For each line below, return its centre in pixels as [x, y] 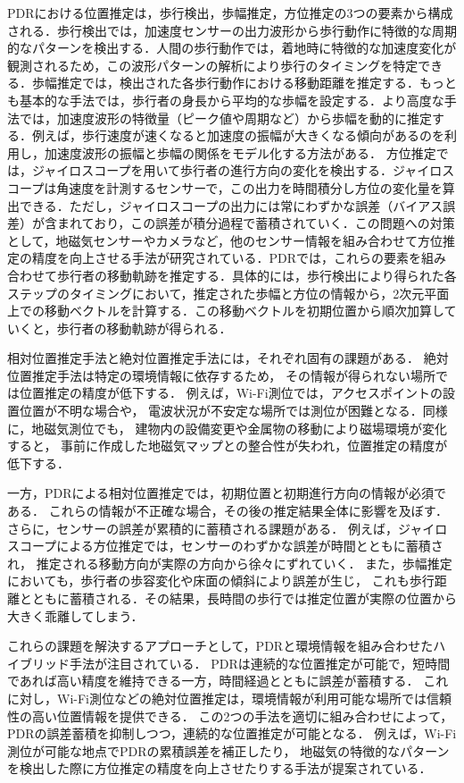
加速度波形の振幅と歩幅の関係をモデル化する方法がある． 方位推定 [240, 152]
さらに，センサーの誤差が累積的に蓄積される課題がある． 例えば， [203, 528]
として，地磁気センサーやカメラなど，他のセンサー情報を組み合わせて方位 [225, 240]
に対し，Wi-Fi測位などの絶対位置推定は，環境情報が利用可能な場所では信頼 [229, 698]
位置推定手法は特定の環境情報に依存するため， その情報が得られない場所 [221, 375]
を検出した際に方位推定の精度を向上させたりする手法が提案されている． [220, 768]
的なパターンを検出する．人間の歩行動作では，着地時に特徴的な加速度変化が [232, 48]
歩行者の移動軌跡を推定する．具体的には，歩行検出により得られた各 [257, 275]
